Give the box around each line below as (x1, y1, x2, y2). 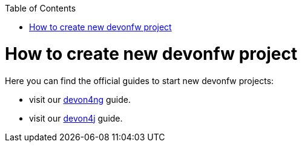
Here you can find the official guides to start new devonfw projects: (5, 75, 274, 86)
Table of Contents (5, 3, 76, 13)
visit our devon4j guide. (29, 113, 123, 123)
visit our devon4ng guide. (29, 94, 131, 105)
